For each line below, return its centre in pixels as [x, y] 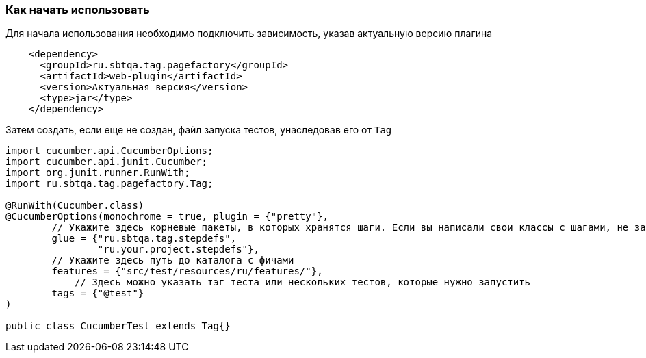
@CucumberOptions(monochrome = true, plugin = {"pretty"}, [167, 217]
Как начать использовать [78, 10]
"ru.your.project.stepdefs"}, [178, 250]
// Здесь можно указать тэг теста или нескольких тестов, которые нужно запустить [303, 282]
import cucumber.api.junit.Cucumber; [107, 162]
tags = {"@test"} [98, 293]
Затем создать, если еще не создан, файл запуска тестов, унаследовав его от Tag [199, 130]
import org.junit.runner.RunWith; [98, 173]
